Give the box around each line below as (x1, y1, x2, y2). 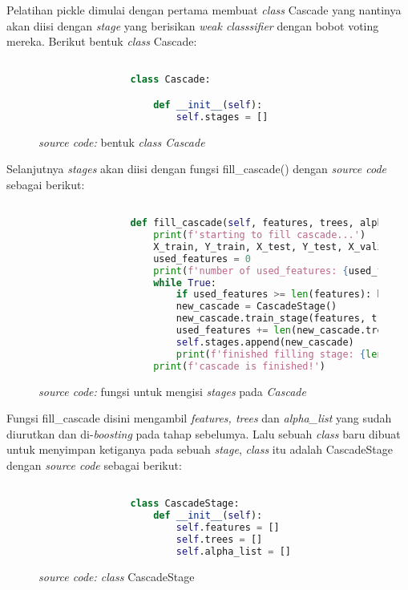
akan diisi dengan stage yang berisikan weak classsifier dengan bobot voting (6, 17, 379, 34)
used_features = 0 (153, 253, 251, 265)
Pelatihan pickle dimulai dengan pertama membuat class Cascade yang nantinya (6, 2, 402, 18)
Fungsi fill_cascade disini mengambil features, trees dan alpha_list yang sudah (6, 410, 392, 426)
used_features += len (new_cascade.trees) (176, 325, 401, 337)
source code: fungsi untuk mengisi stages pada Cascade (38, 382, 306, 399)
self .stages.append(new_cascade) (176, 336, 354, 348)
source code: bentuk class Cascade (38, 133, 205, 150)
